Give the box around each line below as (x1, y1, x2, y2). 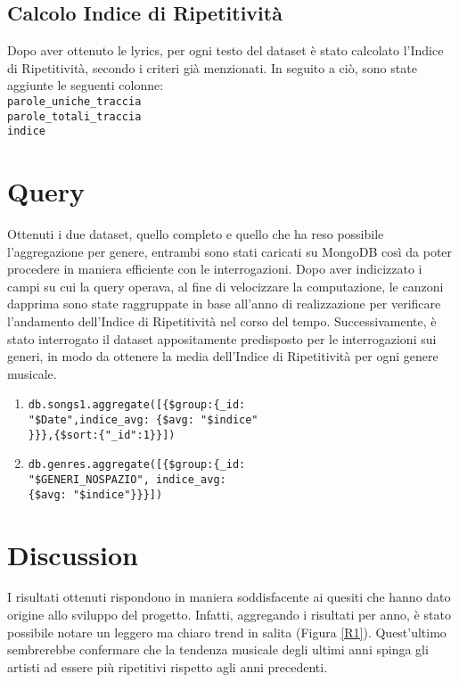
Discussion (7, 536, 138, 572)
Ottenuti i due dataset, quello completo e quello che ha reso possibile (7, 225, 384, 243)
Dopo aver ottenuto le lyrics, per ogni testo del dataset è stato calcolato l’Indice (7, 41, 444, 60)
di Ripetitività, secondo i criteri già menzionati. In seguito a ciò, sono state (7, 58, 417, 77)
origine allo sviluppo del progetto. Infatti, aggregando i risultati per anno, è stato (7, 605, 451, 624)
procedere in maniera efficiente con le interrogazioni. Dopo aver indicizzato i (7, 259, 422, 278)
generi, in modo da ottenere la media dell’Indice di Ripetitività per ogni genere (7, 347, 439, 366)
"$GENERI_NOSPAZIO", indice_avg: (28, 473, 226, 487)
